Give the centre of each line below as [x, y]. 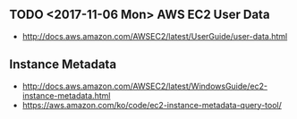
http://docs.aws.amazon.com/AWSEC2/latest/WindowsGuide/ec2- [145, 86]
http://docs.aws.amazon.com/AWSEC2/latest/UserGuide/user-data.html [155, 36]
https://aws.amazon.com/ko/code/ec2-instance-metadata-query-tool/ [152, 105]
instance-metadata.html [66, 95]
